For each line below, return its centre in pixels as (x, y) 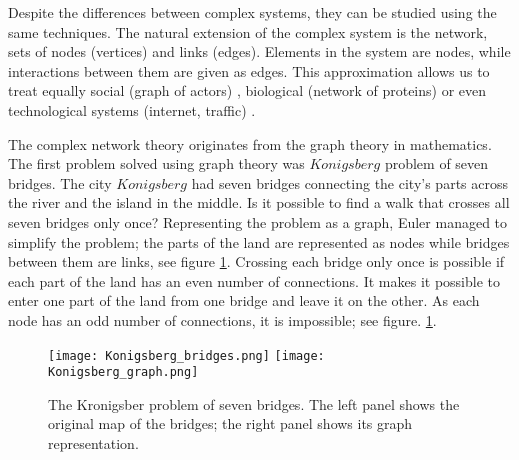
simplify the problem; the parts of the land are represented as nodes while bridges (259, 241)
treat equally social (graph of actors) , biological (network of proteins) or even (247, 90)
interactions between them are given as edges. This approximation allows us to (249, 70)
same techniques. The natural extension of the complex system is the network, (248, 31)
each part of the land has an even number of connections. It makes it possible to (254, 280)
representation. (93, 443)
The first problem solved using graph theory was (156, 163)
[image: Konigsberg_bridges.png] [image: (186, 355)
